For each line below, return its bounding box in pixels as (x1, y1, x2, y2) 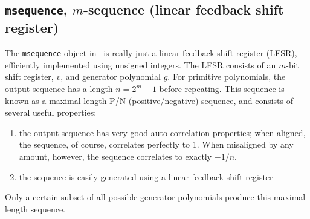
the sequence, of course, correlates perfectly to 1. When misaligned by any (19, 138, 294, 151)
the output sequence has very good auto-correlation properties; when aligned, (19, 126, 306, 139)
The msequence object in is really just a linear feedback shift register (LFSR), (5, 47, 297, 59)
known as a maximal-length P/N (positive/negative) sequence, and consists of (5, 94, 294, 106)
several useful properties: (5, 106, 97, 119)
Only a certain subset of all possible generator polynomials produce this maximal (5, 191, 306, 203)
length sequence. (5, 202, 66, 215)
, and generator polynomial (60, 70, 161, 83)
